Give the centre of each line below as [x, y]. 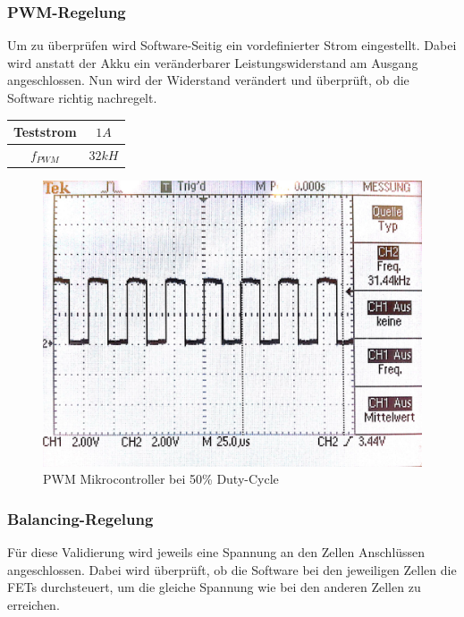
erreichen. [34, 604]
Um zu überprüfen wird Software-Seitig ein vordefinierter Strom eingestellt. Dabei [232, 45]
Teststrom [45, 132]
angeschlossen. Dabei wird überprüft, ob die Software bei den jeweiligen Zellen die [232, 569]
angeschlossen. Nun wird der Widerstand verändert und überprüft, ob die [208, 80]
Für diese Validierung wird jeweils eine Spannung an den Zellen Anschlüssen [216, 552]
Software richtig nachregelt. [82, 97]
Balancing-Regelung [80, 518]
